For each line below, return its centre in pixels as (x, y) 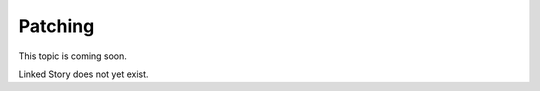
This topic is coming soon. (72, 56)
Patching (56, 26)
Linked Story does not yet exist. (83, 74)
